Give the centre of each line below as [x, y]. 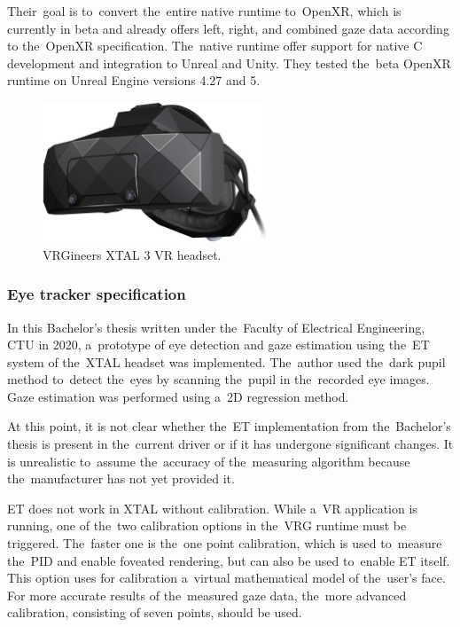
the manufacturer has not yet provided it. [121, 478]
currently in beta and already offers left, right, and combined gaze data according [228, 28]
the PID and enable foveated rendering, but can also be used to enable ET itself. [229, 560]
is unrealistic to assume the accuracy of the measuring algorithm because [209, 461]
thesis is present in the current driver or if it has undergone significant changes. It [230, 444]
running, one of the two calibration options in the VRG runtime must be [207, 525]
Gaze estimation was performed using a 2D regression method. [178, 396]
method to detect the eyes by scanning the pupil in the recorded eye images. [218, 379]
